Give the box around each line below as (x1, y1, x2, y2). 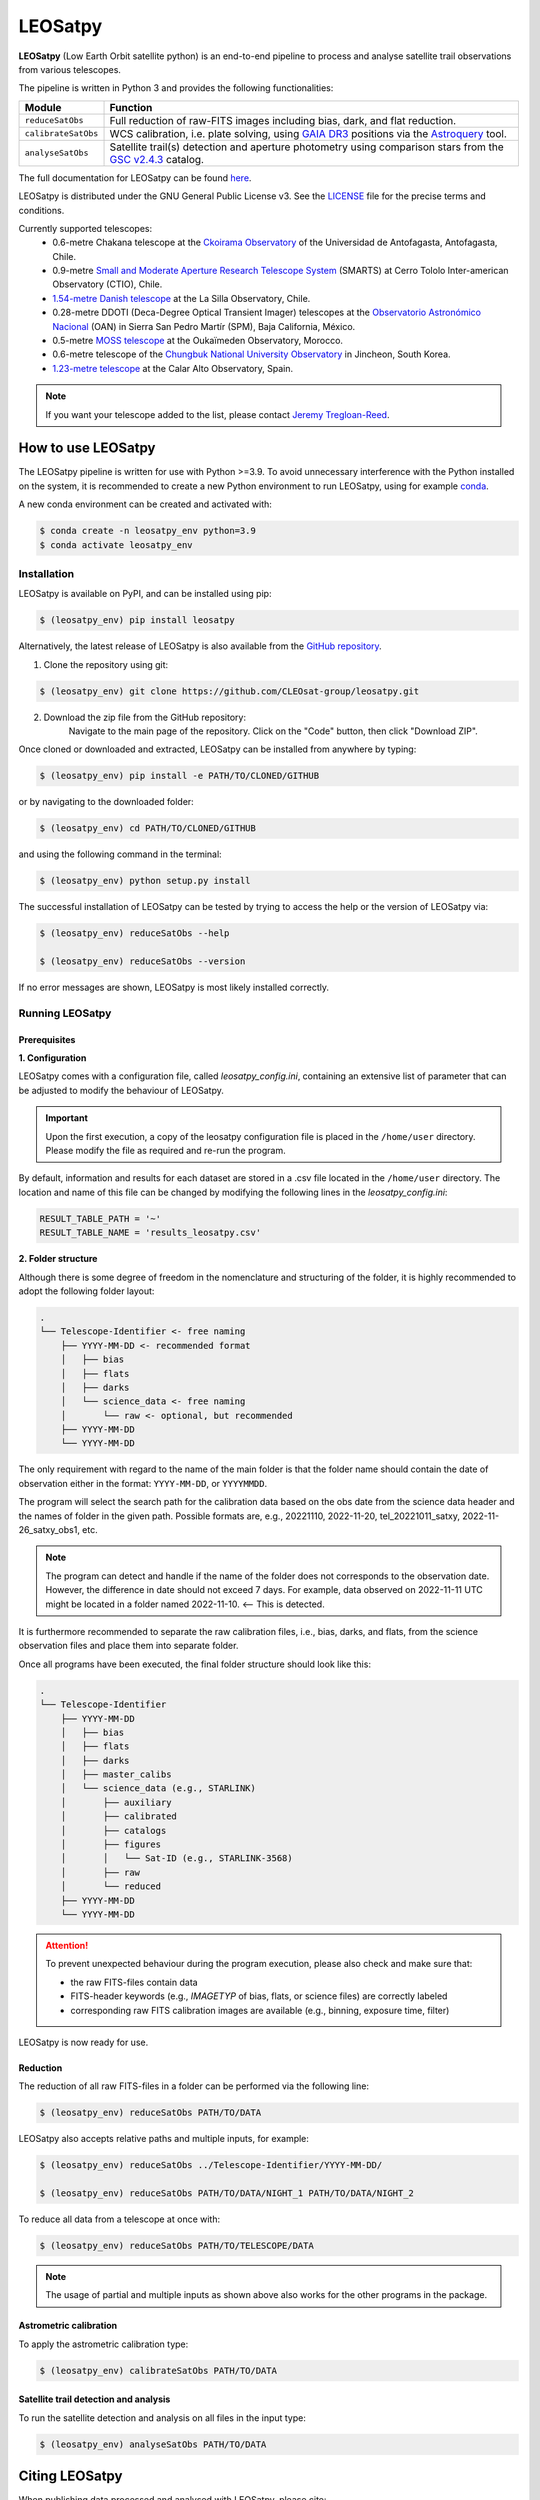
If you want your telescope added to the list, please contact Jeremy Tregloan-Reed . (45, 408, 390, 420)
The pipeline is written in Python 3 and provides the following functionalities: (18, 82, 334, 94)
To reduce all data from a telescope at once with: (18, 2213, 220, 2225)
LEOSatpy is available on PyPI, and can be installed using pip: (18, 588, 272, 600)
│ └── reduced (60, 1881, 162, 1892)
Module (24, 100, 62, 114)
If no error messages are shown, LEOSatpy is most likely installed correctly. (18, 981, 330, 994)
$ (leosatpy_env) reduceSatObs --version (39, 956, 246, 967)
